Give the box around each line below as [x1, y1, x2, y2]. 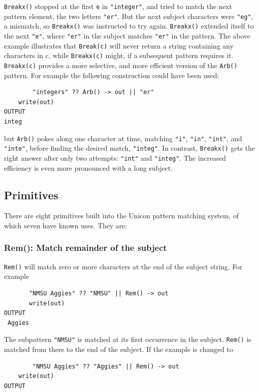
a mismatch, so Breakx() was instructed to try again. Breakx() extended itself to [4, 21, 254, 31]
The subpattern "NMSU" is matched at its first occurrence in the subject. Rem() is [4, 334, 252, 344]
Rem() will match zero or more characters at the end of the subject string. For [4, 261, 243, 271]
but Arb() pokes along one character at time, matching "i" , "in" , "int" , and [4, 133, 242, 143]
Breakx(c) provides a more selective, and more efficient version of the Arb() [4, 60, 238, 70]
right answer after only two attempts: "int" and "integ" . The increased [4, 152, 226, 163]
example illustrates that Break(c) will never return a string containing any [4, 40, 234, 51]
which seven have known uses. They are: [4, 220, 127, 230]
